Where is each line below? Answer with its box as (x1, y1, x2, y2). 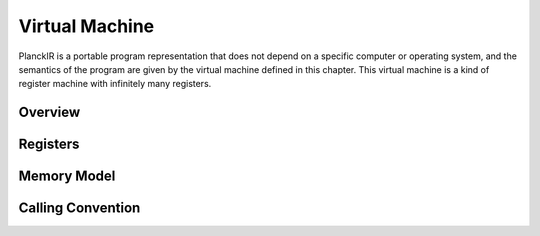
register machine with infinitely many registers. (18, 78, 212, 90)
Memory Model (18, 168, 116, 185)
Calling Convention (18, 200, 141, 217)
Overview (18, 104, 81, 121)
